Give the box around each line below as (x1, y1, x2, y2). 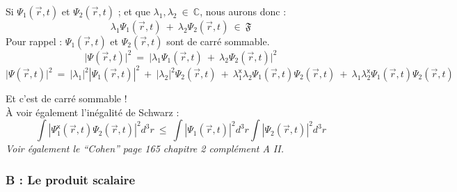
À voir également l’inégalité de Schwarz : (6, 104, 179, 119)
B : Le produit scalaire (6, 170, 136, 188)
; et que (118, 4, 150, 18)
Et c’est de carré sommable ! (6, 91, 127, 105)
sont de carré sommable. (166, 34, 270, 48)
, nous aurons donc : (200, 4, 287, 18)
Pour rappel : (6, 34, 63, 48)
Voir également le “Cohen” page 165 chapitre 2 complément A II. (6, 141, 284, 156)
